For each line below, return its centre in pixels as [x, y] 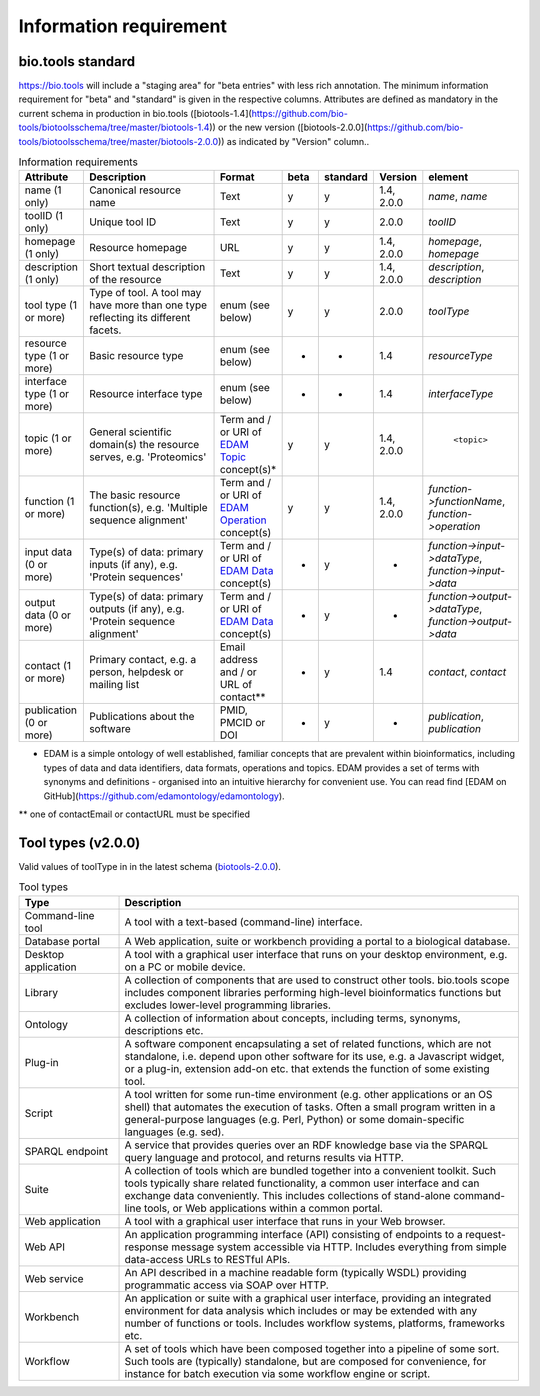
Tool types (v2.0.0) [79, 842]
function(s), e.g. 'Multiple [148, 508]
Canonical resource [135, 190]
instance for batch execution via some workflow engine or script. [277, 1373]
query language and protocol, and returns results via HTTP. [264, 1157]
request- [486, 1234]
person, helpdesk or [136, 672]
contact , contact [467, 672]
